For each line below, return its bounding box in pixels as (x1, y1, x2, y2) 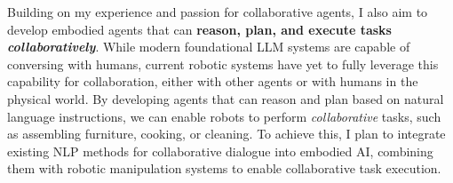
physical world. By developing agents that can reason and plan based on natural (7, 89, 444, 107)
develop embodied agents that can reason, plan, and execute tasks (7, 20, 392, 38)
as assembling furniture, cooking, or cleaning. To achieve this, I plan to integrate (7, 124, 446, 143)
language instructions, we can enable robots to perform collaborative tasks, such (7, 107, 441, 125)
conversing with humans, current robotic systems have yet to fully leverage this (7, 54, 439, 73)
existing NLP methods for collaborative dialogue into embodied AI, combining (7, 141, 433, 160)
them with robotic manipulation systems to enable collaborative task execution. (7, 159, 441, 178)
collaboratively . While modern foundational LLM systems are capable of (7, 37, 410, 56)
